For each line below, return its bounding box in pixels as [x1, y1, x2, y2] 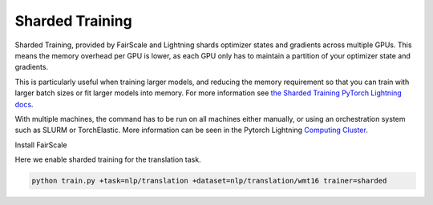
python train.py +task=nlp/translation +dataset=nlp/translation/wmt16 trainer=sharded [31, 176, 387, 186]
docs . [14, 99, 34, 109]
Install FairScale [14, 140, 67, 150]
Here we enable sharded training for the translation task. [14, 155, 201, 164]
